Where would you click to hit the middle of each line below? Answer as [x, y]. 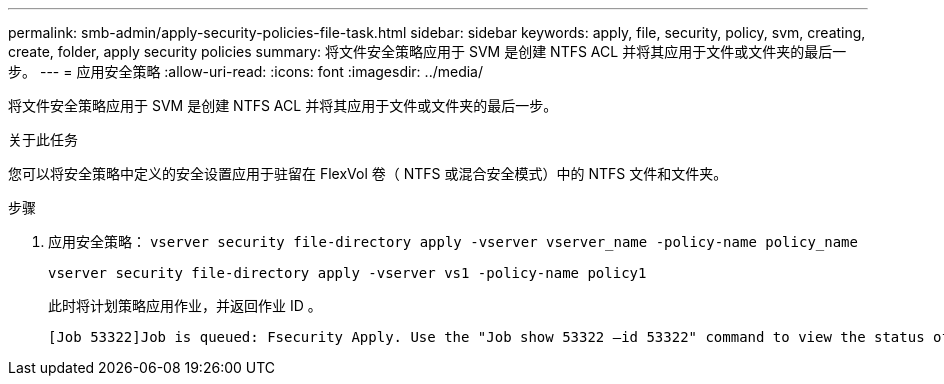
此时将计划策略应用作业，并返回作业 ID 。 [185, 305]
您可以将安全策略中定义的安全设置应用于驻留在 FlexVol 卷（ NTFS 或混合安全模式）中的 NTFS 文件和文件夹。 [368, 173]
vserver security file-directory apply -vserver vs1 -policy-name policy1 [347, 273]
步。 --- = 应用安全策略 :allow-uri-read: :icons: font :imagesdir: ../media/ [246, 71]
